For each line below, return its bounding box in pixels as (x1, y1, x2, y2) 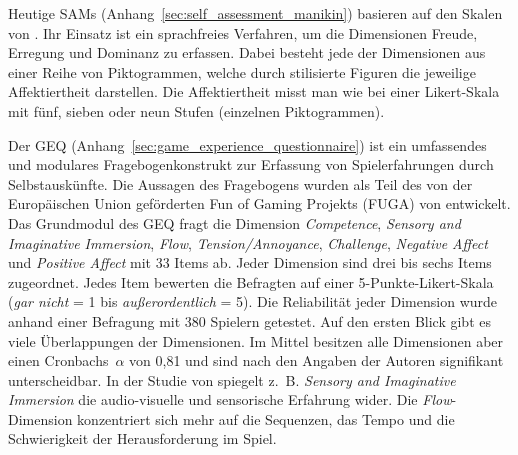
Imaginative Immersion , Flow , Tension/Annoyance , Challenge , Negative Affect (8, 232, 488, 253)
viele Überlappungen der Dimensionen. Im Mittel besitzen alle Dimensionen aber (8, 330, 504, 351)
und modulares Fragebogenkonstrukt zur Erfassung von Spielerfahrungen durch (8, 154, 494, 175)
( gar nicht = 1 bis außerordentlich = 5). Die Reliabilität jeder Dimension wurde (8, 291, 498, 312)
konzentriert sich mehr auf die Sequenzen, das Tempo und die (77, 408, 455, 429)
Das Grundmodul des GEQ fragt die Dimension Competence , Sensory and (8, 212, 461, 233)
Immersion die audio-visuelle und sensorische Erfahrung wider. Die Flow (8, 389, 452, 410)
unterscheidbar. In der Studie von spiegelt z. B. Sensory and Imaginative (8, 369, 456, 390)
